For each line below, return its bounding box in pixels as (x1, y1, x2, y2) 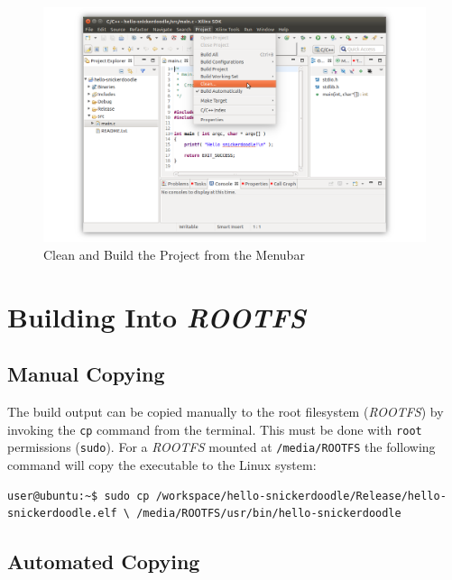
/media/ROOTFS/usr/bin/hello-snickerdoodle (136, 507, 401, 520)
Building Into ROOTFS (7, 298, 306, 336)
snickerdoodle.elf (7, 507, 117, 520)
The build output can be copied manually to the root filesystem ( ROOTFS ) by (7, 402, 444, 421)
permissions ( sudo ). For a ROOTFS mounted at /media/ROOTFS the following (7, 437, 436, 456)
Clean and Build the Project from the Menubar (43, 245, 305, 264)
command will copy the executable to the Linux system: (7, 456, 317, 474)
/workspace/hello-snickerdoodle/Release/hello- (155, 489, 447, 502)
